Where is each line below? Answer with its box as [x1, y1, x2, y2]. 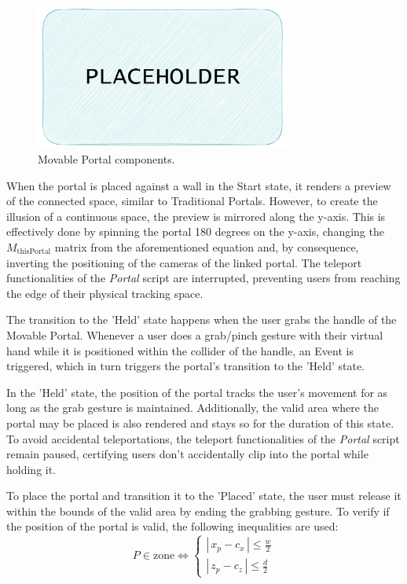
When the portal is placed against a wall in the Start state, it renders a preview [6, 177, 391, 193]
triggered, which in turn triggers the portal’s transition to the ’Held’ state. [6, 358, 365, 374]
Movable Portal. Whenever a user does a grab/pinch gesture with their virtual [6, 326, 383, 343]
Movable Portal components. [38, 151, 175, 167]
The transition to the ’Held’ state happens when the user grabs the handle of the [6, 311, 397, 328]
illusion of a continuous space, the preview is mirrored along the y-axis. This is [6, 208, 386, 224]
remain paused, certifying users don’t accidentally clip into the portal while [6, 446, 368, 462]
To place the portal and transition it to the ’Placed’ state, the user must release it [6, 487, 401, 504]
